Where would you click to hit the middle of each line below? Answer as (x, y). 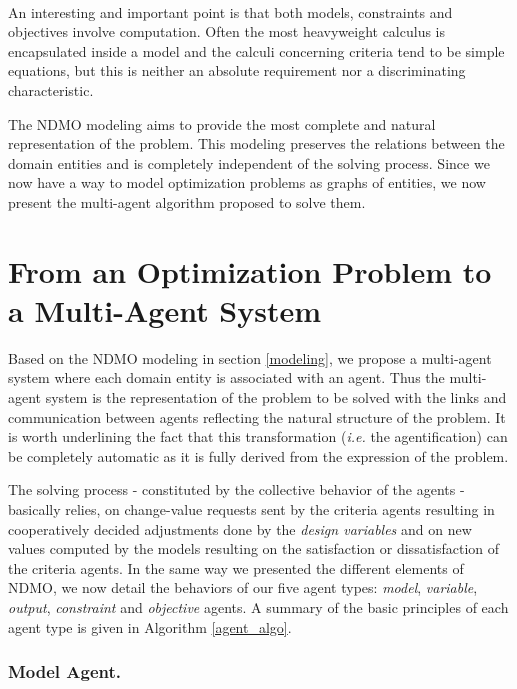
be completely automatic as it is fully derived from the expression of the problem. (258, 455)
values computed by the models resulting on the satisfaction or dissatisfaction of (254, 548)
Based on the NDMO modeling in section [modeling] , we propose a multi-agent (250, 357)
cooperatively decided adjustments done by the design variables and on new (240, 528)
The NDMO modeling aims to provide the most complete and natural (222, 123)
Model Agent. (65, 671)
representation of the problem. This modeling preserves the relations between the (256, 143)
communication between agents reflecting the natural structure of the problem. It (257, 416)
